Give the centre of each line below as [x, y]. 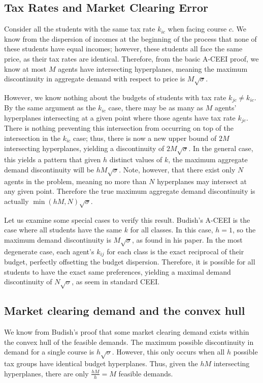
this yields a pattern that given [53, 159]
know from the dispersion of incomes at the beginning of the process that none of [130, 38]
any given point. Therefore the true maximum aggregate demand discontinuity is [130, 191]
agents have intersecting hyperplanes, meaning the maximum [153, 68]
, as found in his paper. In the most [187, 239]
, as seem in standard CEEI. [116, 282]
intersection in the [32, 138]
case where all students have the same [63, 230]
